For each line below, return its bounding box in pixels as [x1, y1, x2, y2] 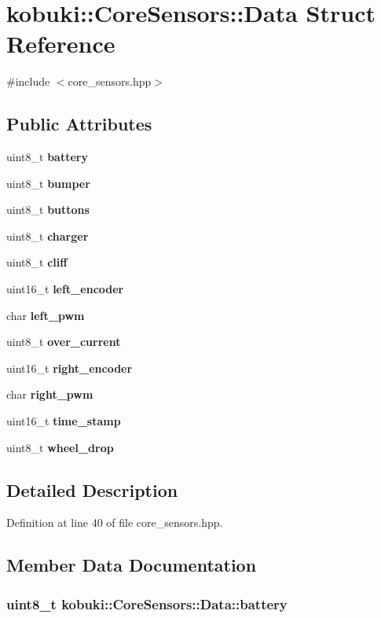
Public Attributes [6, 112, 152, 136]
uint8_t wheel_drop [6, 439, 114, 455]
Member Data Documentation [6, 553, 257, 577]
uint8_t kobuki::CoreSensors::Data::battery [6, 594, 288, 613]
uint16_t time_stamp [6, 413, 121, 429]
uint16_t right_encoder [6, 359, 133, 376]
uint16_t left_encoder [6, 281, 124, 297]
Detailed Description [6, 477, 178, 502]
